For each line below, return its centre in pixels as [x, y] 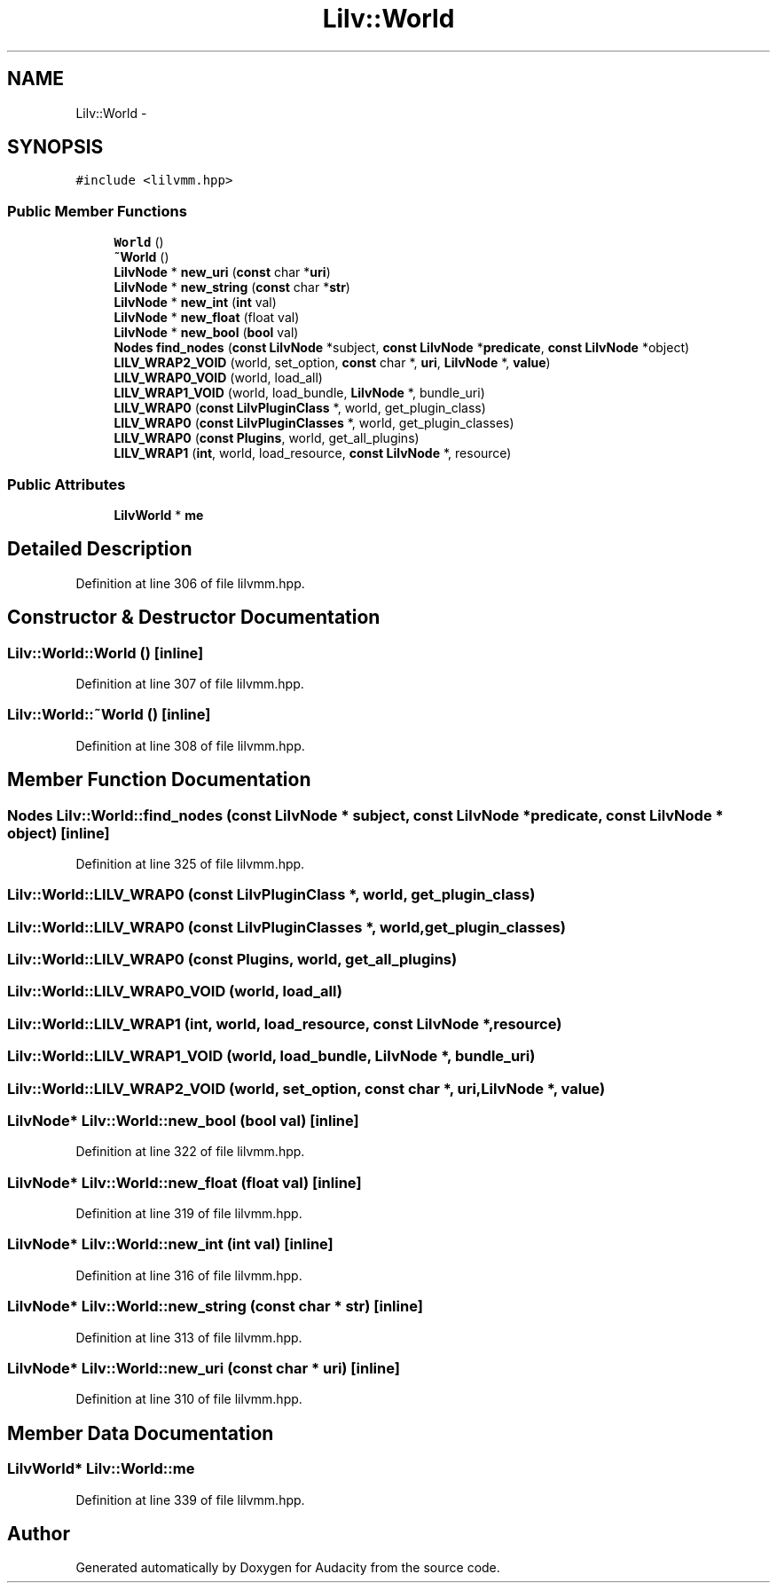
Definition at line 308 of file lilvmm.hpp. [190, 745]
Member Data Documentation [141, 1433]
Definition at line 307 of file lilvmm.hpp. [190, 684]
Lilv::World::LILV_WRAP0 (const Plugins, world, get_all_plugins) [232, 960]
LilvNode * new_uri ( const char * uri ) [222, 272]
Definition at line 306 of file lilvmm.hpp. [190, 583]
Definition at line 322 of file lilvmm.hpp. [190, 1152]
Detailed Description [100, 549]
